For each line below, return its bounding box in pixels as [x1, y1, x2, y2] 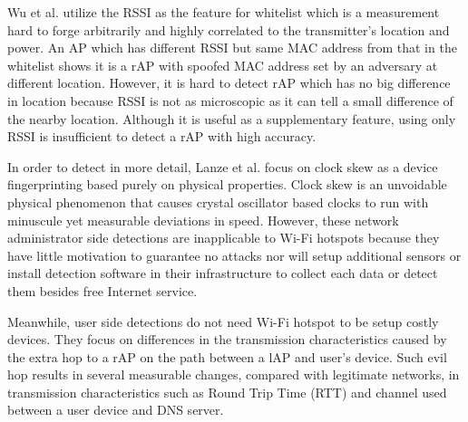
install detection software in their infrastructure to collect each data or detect [7, 264, 438, 283]
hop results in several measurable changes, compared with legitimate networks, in [7, 365, 460, 384]
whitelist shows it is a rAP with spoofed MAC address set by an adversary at [7, 55, 438, 74]
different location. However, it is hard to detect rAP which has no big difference [7, 73, 451, 92]
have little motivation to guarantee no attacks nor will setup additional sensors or [7, 245, 462, 264]
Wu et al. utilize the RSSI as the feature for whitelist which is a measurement [7, 3, 440, 21]
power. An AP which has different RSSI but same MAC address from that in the [7, 38, 457, 57]
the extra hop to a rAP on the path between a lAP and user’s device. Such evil [7, 347, 447, 366]
